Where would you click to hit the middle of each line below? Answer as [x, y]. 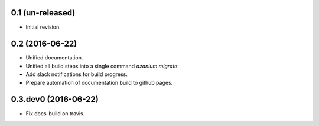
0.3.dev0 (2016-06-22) [55, 99]
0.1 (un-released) [43, 13]
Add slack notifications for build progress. [77, 74]
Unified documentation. [54, 58]
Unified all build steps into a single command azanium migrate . [102, 66]
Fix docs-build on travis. [55, 113]
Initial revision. [43, 27]
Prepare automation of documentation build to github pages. [99, 82]
